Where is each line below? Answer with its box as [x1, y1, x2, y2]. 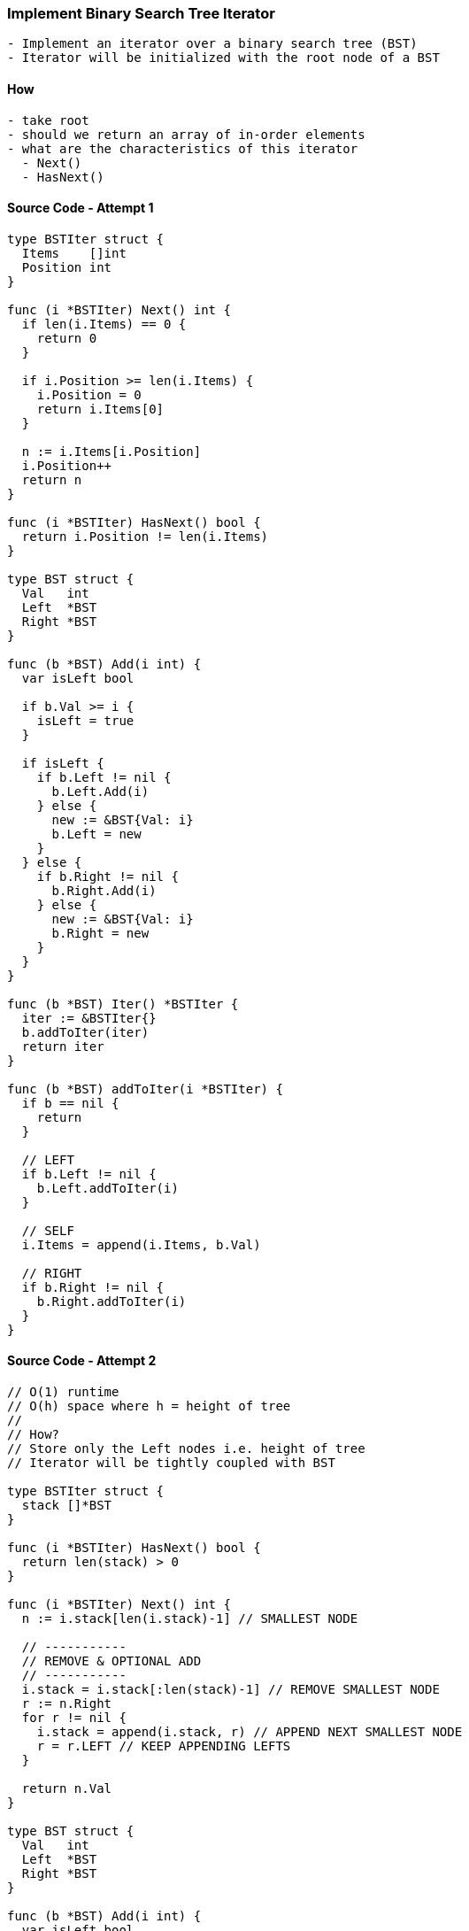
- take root [7, 112, 89, 127]
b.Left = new [51, 826, 142, 841]
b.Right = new [51, 925, 150, 940]
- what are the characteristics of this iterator [7, 141, 358, 156]
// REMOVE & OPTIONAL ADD [21, 1654, 202, 1669]
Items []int [21, 245, 127, 260]
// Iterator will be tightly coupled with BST [7, 1456, 335, 1471]
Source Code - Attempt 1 [7, 200, 154, 216]
